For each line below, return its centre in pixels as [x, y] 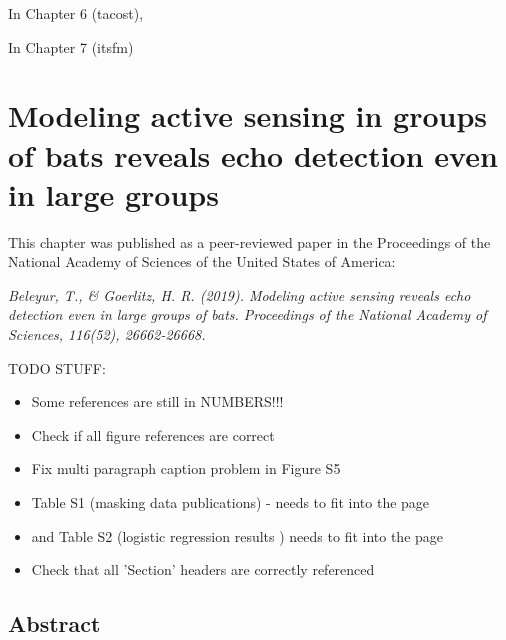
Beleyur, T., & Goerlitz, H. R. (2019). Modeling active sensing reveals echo [239, 294]
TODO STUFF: [57, 367]
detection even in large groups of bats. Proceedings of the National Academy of [247, 314]
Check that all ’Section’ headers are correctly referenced [203, 569]
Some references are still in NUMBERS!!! [157, 401]
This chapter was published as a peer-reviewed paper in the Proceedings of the [249, 241]
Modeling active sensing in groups [248, 115]
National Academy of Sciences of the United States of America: [202, 261]
